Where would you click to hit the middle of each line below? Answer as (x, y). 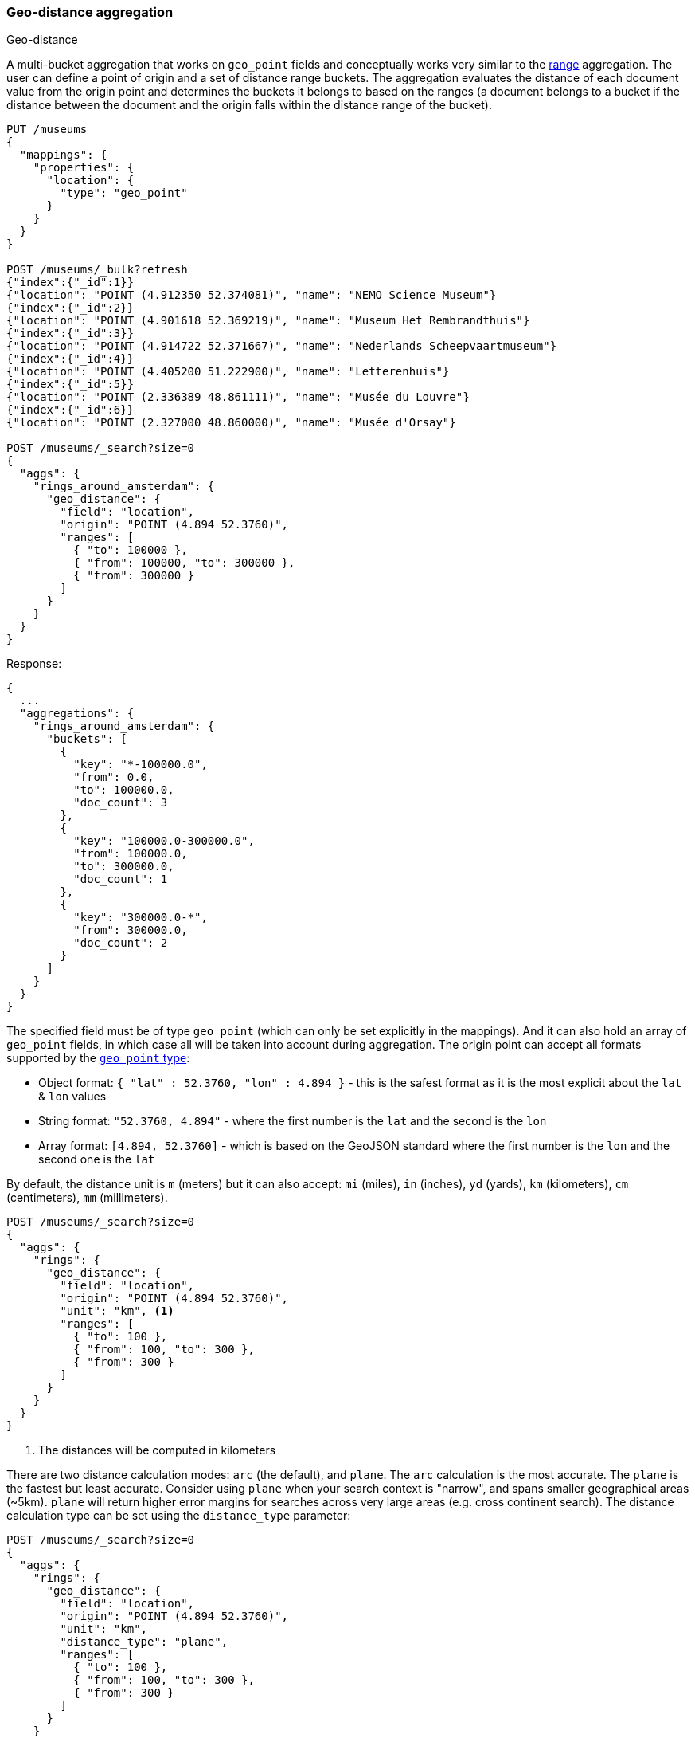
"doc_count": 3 (121, 803)
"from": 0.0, (114, 777)
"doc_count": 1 (121, 879)
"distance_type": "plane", (144, 1642)
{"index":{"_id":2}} (70, 308)
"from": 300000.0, (131, 930)
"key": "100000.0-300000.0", (164, 841)
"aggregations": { (77, 714)
